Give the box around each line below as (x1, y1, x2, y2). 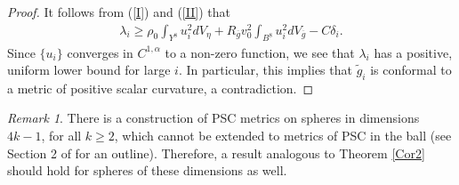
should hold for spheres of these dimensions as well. (7, 161, 287, 180)
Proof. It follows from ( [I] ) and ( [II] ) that (7, 3, 230, 20)
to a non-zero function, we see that (165, 43, 355, 61)
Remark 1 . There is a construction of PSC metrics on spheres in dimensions (7, 109, 420, 127)
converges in (67, 43, 133, 61)
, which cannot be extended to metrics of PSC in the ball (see (114, 126, 452, 145)
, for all (41, 126, 82, 145)
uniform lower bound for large (7, 60, 171, 79)
